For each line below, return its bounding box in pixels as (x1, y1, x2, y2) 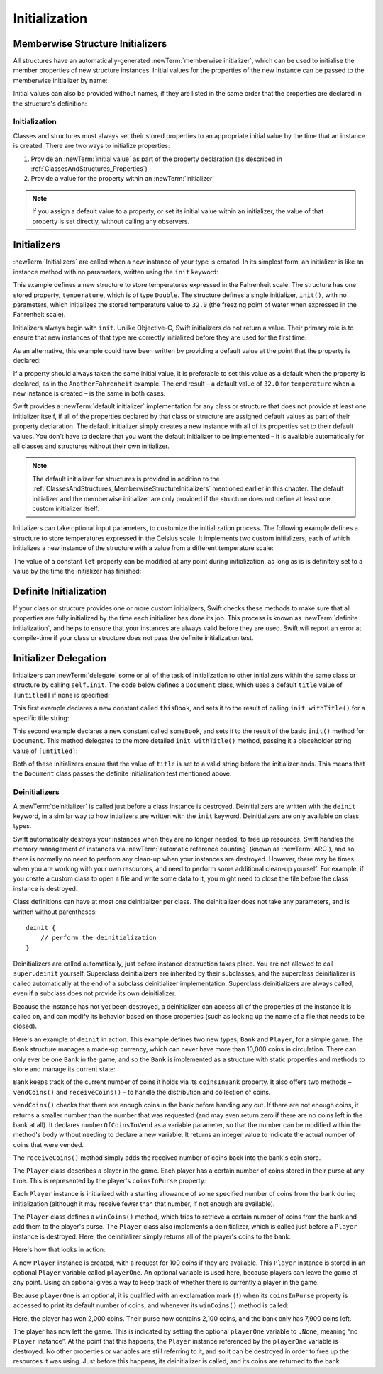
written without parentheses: (13, 907, 97, 916)
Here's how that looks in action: (13, 1245, 106, 1254)
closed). (13, 1022, 38, 1031)
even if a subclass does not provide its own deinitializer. (13, 989, 177, 998)
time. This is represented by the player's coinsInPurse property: (13, 1176, 206, 1185)
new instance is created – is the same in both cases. (13, 389, 166, 398)
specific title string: (13, 713, 70, 722)
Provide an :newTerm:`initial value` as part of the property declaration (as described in (30, 155, 283, 163)
